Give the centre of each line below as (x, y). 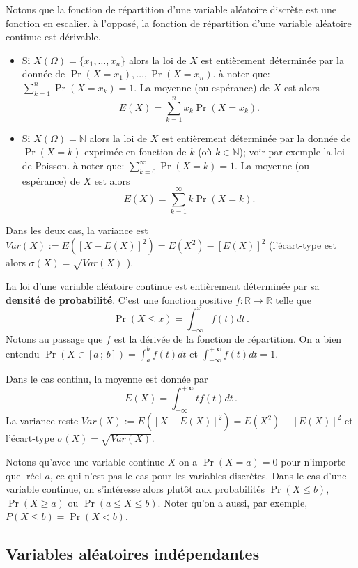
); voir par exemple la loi (292, 152)
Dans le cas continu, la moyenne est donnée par (107, 379)
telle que (294, 299)
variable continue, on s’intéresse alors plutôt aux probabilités (135, 489)
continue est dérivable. (53, 37)
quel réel (24, 475)
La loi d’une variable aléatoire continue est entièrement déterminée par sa (163, 285)
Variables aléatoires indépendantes (133, 554)
